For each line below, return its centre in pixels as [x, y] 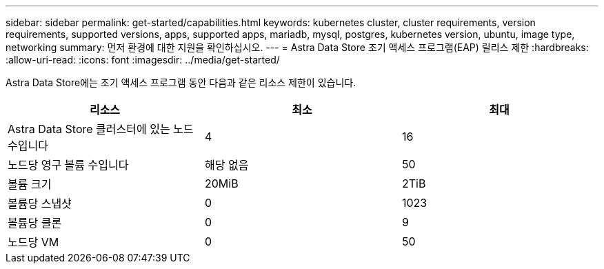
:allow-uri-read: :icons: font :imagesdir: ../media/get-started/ [143, 60]
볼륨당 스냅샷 [40, 203]
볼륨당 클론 [35, 223]
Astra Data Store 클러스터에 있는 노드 [101, 129]
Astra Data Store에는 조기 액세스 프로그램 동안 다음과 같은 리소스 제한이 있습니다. [181, 82]
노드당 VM [33, 242]
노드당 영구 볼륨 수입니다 [68, 165]
